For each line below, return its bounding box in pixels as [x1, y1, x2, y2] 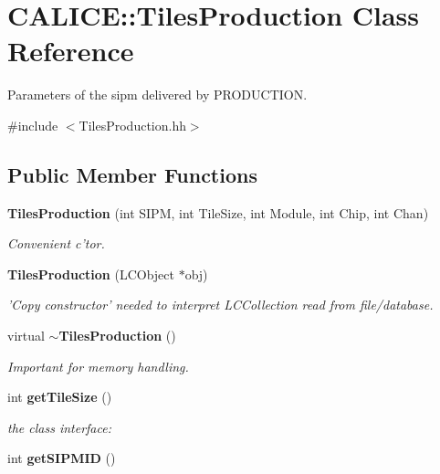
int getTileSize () [7, 387, 112, 406]
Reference [7, 32, 134, 69]
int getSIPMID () [7, 448, 116, 468]
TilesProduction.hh [79, 115, 186, 134]
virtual [7, 326, 45, 345]
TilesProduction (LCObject [7, 264, 174, 283]
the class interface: [7, 417, 111, 437]
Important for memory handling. [7, 356, 189, 375]
